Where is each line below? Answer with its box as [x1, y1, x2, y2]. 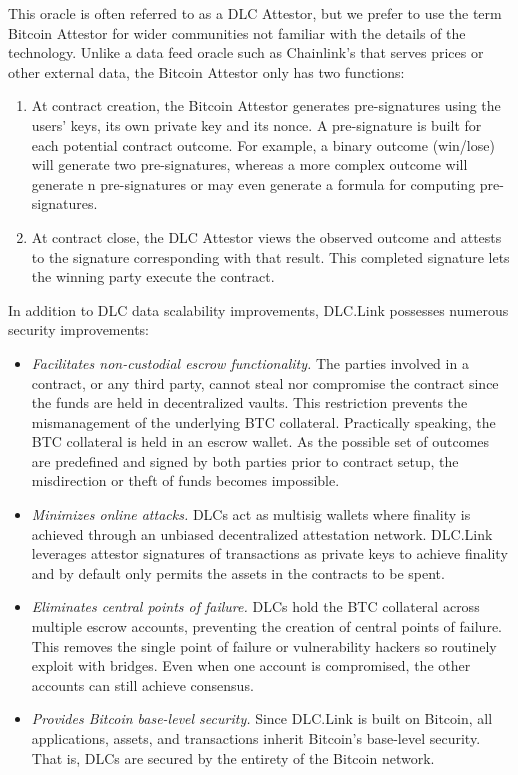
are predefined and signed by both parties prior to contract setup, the [31, 450, 459, 471]
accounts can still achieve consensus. [31, 674, 254, 695]
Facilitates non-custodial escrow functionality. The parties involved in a [31, 352, 469, 373]
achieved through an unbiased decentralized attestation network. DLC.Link [31, 523, 493, 544]
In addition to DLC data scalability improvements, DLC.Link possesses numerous [8, 299, 509, 320]
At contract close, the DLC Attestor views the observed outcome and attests [31, 226, 502, 247]
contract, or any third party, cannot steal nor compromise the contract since [31, 372, 499, 393]
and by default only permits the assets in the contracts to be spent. [31, 562, 445, 583]
